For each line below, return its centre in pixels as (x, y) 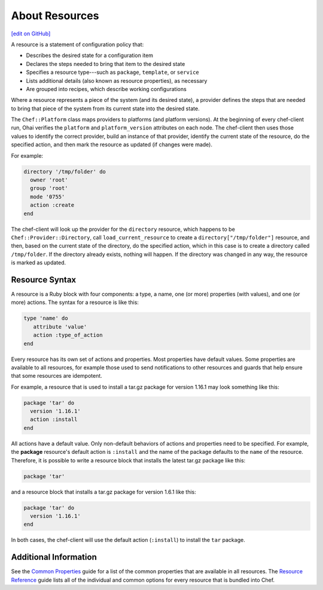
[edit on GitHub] (31, 34)
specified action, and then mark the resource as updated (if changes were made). (112, 145)
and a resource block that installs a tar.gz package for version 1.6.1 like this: (104, 492)
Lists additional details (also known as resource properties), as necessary (117, 80)
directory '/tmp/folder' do (65, 171)
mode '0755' (48, 197)
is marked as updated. (39, 263)
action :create (52, 205)
